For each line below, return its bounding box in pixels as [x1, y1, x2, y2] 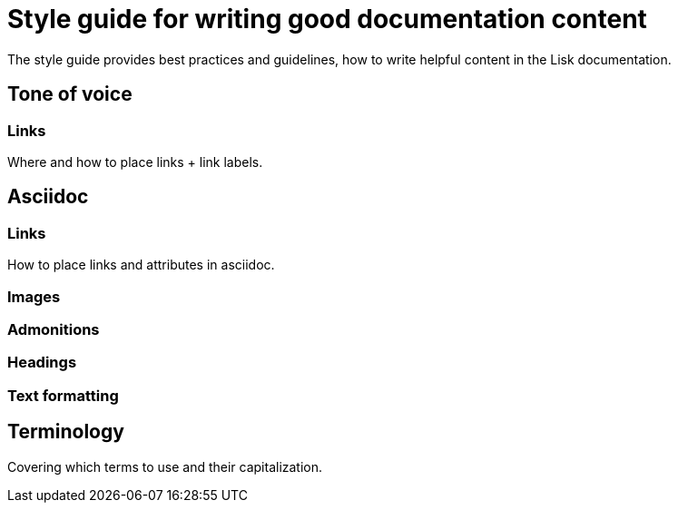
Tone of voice [7, 83, 133, 106]
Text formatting [7, 386, 119, 405]
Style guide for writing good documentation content [7, 4, 647, 34]
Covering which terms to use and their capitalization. [7, 458, 323, 475]
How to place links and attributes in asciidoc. [7, 257, 275, 273]
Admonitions [7, 319, 100, 338]
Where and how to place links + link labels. [7, 153, 263, 170]
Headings [7, 353, 77, 372]
